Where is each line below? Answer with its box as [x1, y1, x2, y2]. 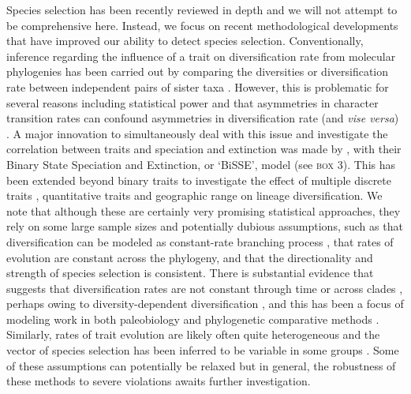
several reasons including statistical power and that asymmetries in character [6, 94, 379, 111]
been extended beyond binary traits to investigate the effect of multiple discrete [6, 171, 391, 188]
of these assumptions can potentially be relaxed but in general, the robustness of [6, 357, 396, 373]
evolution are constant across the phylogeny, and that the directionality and [6, 249, 373, 265]
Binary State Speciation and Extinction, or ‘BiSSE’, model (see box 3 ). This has [6, 156, 395, 172]
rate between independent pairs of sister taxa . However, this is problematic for [6, 78, 389, 95]
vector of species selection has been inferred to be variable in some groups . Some [6, 342, 399, 358]
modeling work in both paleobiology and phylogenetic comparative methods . [6, 310, 379, 327]
